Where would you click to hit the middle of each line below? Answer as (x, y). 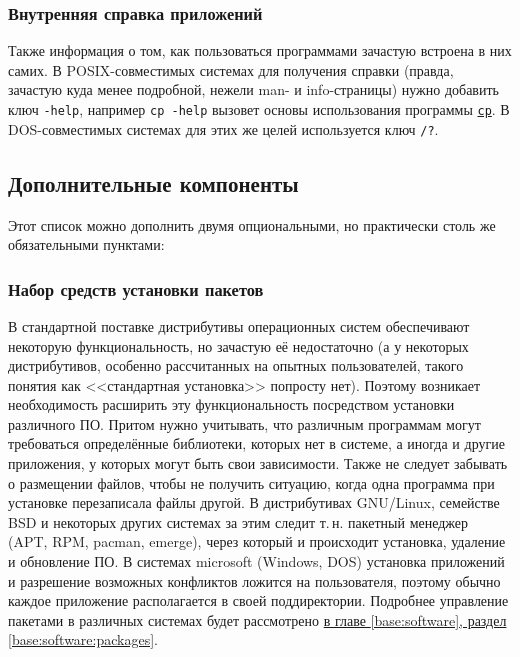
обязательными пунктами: (86, 244)
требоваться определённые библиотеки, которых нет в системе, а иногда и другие (256, 443)
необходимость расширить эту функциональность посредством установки (231, 404)
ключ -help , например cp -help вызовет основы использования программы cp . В (259, 109)
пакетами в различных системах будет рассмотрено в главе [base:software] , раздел (257, 619)
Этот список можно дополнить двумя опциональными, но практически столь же (252, 224)
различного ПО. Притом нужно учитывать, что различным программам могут (244, 423)
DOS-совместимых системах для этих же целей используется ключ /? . (223, 128)
